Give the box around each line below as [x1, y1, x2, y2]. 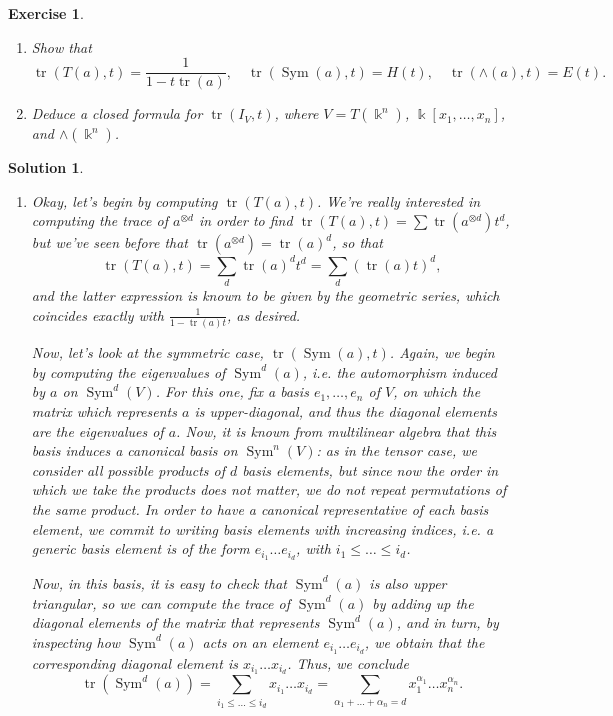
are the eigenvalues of [31, 420, 164, 441]
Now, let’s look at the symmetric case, [31, 342, 264, 363]
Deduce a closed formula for [31, 103, 203, 124]
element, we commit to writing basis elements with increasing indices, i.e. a [31, 518, 494, 539]
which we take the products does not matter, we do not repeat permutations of [31, 479, 507, 500]
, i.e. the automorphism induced [302, 361, 497, 382]
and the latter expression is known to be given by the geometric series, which [31, 285, 500, 306]
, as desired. [226, 304, 301, 325]
